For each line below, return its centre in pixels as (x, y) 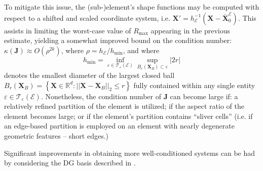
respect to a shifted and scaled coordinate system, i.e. (87, 17)
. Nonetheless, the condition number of (101, 96)
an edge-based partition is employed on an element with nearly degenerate (119, 126)
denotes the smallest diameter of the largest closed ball (89, 75)
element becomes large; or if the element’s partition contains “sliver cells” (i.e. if (128, 116)
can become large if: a (204, 96)
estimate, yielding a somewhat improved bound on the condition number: (118, 40)
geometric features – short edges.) (57, 135)
